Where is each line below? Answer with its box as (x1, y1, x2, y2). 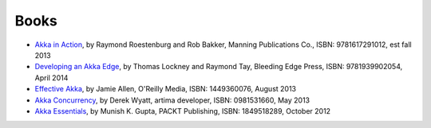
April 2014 (34, 72, 69, 83)
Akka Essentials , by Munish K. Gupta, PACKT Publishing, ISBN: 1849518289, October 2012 (34, 106, 331, 115)
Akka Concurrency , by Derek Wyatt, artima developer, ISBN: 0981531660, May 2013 (34, 95, 310, 105)
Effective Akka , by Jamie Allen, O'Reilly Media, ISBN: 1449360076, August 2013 (34, 84, 297, 94)
